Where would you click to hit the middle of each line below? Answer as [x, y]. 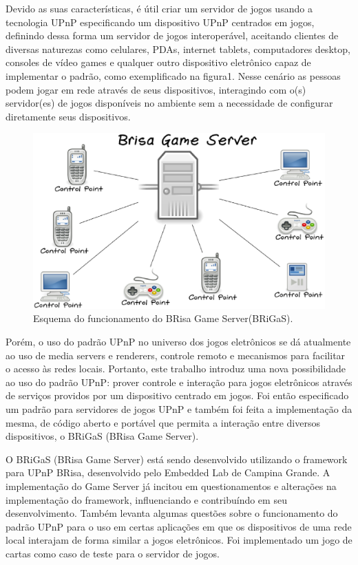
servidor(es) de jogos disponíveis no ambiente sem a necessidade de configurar [169, 103]
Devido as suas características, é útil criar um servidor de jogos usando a [159, 8]
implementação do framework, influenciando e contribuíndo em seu [146, 499]
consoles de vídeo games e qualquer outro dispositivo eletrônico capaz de [158, 62]
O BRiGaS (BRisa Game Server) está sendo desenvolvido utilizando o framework [177, 459]
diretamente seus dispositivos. [68, 116]
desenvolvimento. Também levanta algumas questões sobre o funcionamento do [172, 513]
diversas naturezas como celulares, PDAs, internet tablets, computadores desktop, [178, 49]
